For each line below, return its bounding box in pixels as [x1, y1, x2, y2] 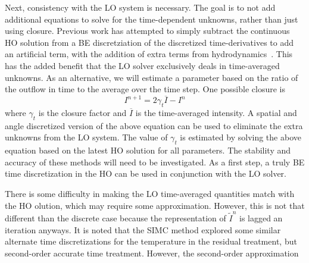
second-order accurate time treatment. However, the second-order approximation [5, 246, 299, 259]
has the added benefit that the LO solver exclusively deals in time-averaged [5, 59, 280, 71]
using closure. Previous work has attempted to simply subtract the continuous [5, 24, 290, 37]
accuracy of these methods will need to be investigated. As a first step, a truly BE [5, 155, 305, 168]
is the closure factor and [38, 107, 127, 119]
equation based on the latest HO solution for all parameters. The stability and [5, 144, 291, 156]
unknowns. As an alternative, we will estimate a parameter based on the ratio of [5, 71, 298, 83]
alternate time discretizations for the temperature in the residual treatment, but [5, 235, 297, 248]
